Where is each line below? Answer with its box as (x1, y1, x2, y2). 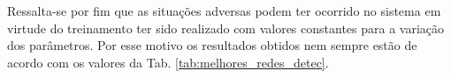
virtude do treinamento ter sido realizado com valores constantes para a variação (7, 18, 445, 37)
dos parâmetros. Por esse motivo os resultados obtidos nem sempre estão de (7, 36, 417, 54)
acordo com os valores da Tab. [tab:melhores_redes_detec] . (7, 53, 329, 71)
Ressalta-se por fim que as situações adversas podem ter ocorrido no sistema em (7, 2, 441, 19)
